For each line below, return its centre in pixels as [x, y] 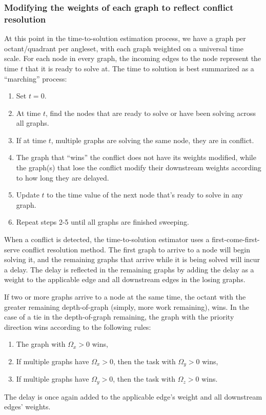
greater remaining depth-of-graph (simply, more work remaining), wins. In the [127, 307]
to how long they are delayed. [63, 177]
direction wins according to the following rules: [78, 327]
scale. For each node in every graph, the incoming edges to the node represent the [133, 58]
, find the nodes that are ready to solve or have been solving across [150, 113]
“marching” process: [36, 78]
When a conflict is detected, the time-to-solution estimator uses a [107, 239]
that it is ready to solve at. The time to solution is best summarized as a [140, 68]
